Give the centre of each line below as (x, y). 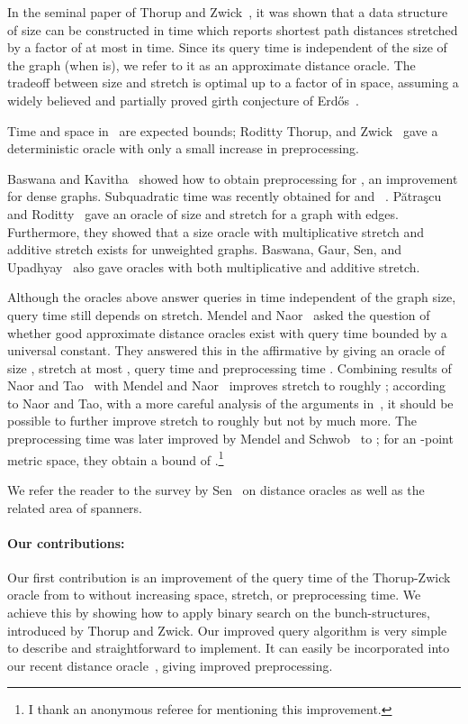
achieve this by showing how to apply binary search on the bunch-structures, (219, 613)
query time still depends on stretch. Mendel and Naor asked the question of (219, 314)
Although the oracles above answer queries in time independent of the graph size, (232, 297)
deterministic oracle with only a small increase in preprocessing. (184, 148)
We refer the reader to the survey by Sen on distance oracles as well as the (216, 489)
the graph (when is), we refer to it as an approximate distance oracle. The (211, 64)
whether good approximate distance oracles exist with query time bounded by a (227, 332)
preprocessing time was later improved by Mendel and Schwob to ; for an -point (230, 439)
